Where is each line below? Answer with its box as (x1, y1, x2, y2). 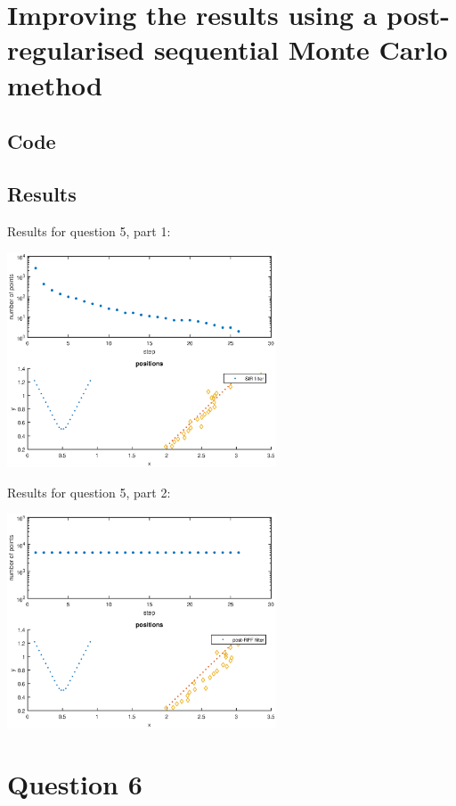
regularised (7, 31, 145, 68)
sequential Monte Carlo (153, 31, 448, 68)
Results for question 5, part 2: (7, 482, 171, 501)
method (7, 66, 102, 103)
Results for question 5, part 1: (7, 221, 171, 240)
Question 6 (7, 766, 142, 802)
